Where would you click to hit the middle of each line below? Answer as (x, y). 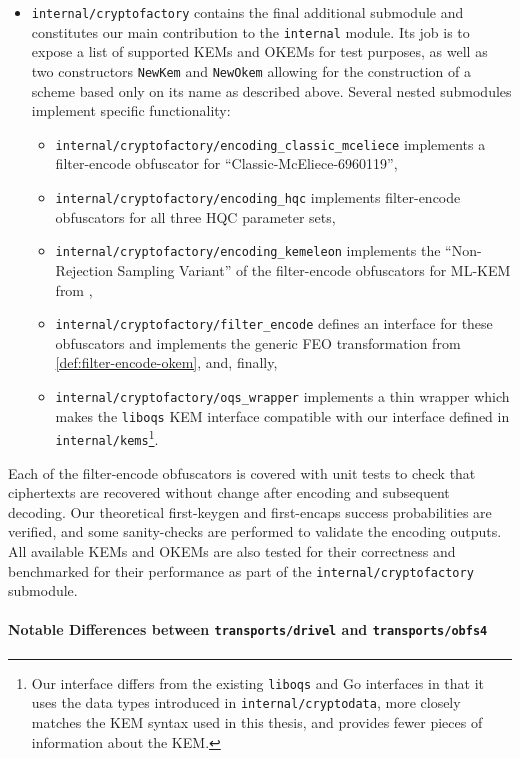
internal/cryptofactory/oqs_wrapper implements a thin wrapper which (282, 395)
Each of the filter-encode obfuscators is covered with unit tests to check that (242, 472)
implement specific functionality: (131, 110)
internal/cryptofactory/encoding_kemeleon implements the (248, 250)
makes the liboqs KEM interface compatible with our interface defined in (282, 415)
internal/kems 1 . (107, 437)
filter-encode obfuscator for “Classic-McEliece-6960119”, (226, 163)
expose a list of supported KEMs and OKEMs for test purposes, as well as (259, 51)
